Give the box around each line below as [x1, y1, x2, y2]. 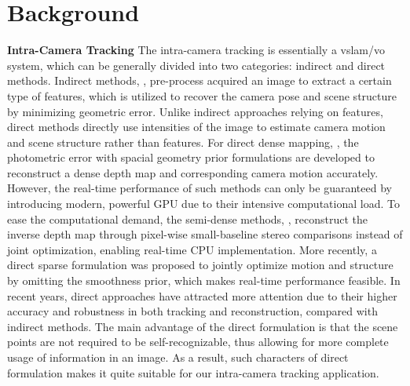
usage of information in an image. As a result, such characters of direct [7, 349, 349, 365]
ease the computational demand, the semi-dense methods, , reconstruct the [7, 210, 368, 227]
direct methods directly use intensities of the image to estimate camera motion [7, 118, 386, 135]
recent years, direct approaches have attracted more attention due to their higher [7, 287, 397, 304]
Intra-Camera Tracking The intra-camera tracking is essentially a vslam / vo [7, 42, 386, 58]
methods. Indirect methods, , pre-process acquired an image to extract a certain [7, 72, 392, 89]
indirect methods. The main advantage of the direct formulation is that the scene [7, 318, 398, 334]
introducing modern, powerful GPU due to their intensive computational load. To [7, 195, 400, 212]
